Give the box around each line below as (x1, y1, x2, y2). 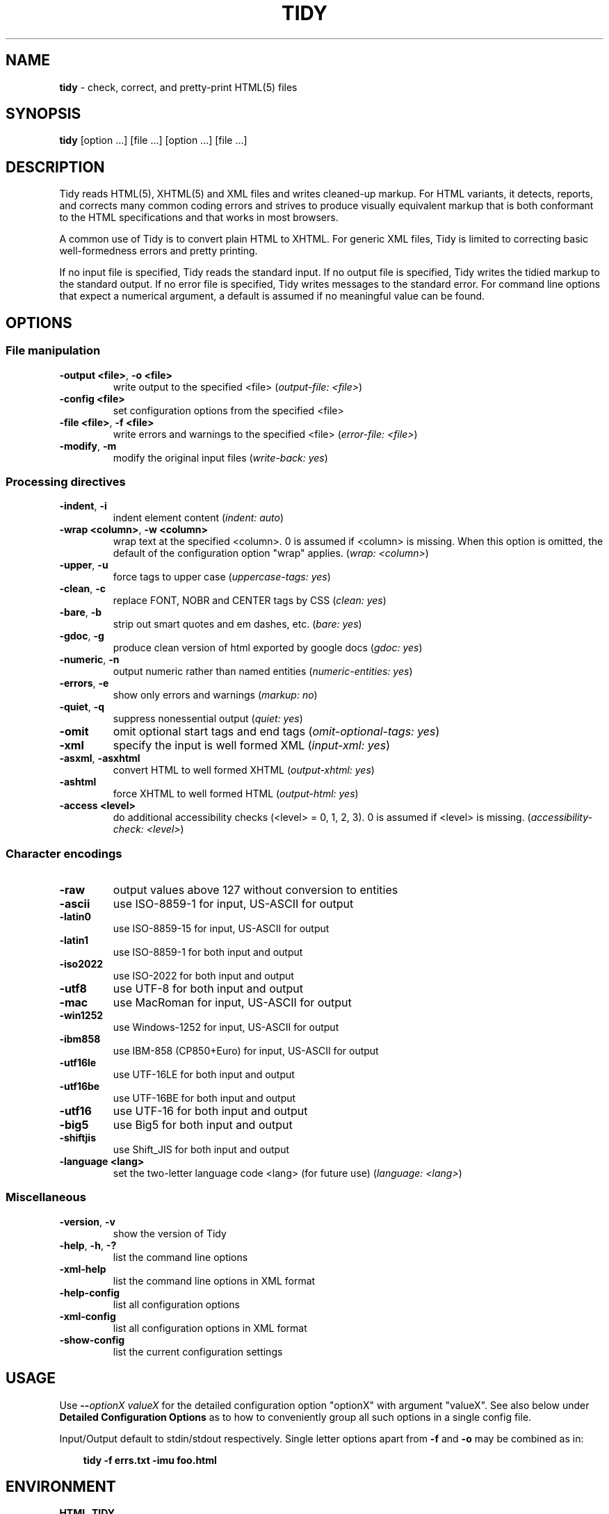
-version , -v (59, 1215, 115, 1228)
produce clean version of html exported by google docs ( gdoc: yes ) (113, 642, 423, 654)
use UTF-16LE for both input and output (113, 1068, 295, 1080)
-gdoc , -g (59, 630, 104, 642)
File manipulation (6, 343, 101, 358)
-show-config (59, 1333, 125, 1346)
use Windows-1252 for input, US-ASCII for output (113, 1021, 339, 1033)
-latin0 (59, 911, 91, 922)
